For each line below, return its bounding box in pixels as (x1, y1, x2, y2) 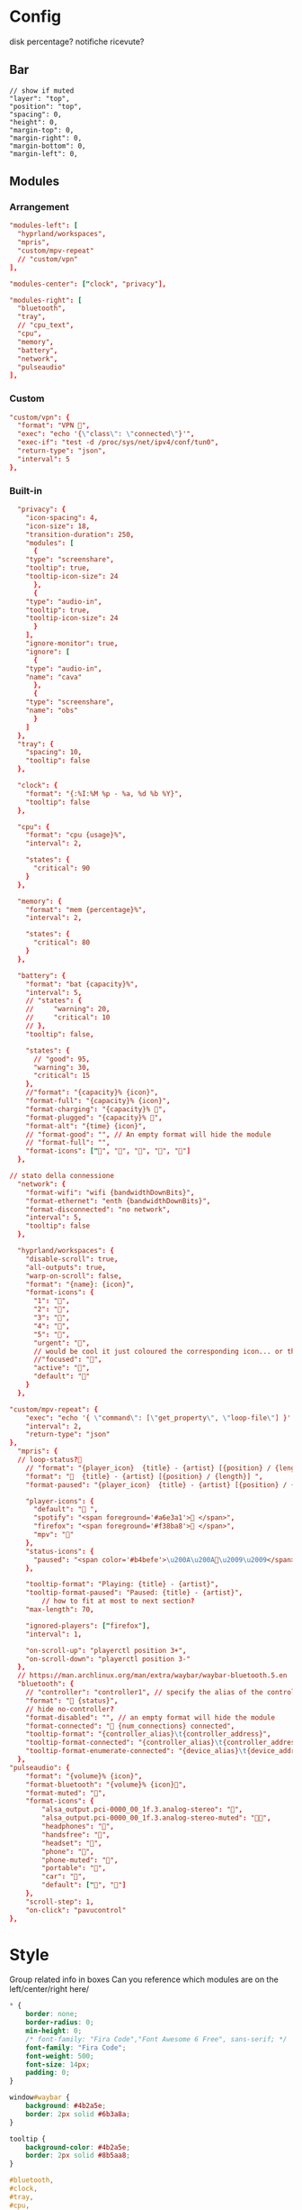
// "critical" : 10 (25, 1013, 111, 1022)
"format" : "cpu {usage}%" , (25, 831, 127, 840)
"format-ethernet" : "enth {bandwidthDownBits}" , (25, 1196, 211, 1205)
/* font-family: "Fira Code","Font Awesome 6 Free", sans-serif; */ (25, 2034, 288, 2043)
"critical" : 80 (32, 938, 91, 947)
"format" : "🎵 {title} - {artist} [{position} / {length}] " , (25, 1472, 263, 1481)
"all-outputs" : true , (25, 1263, 106, 1272)
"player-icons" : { (25, 1496, 94, 1506)
